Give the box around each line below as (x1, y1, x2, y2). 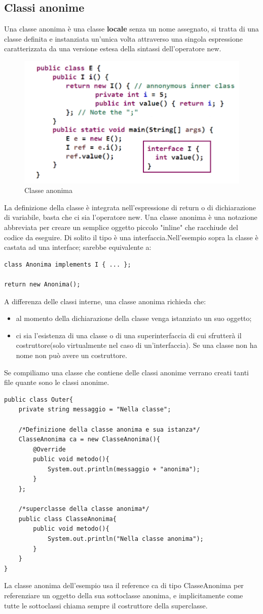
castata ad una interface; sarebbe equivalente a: (4, 242, 152, 252)
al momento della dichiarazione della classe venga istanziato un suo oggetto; (16, 313, 252, 324)
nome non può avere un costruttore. (16, 349, 127, 360)
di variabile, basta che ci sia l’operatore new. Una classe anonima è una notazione (4, 212, 257, 222)
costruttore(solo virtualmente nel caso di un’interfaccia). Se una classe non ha (16, 340, 257, 350)
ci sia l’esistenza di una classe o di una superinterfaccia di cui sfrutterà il (16, 330, 242, 340)
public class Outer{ (4, 396, 73, 403)
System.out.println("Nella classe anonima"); (47, 535, 204, 543)
